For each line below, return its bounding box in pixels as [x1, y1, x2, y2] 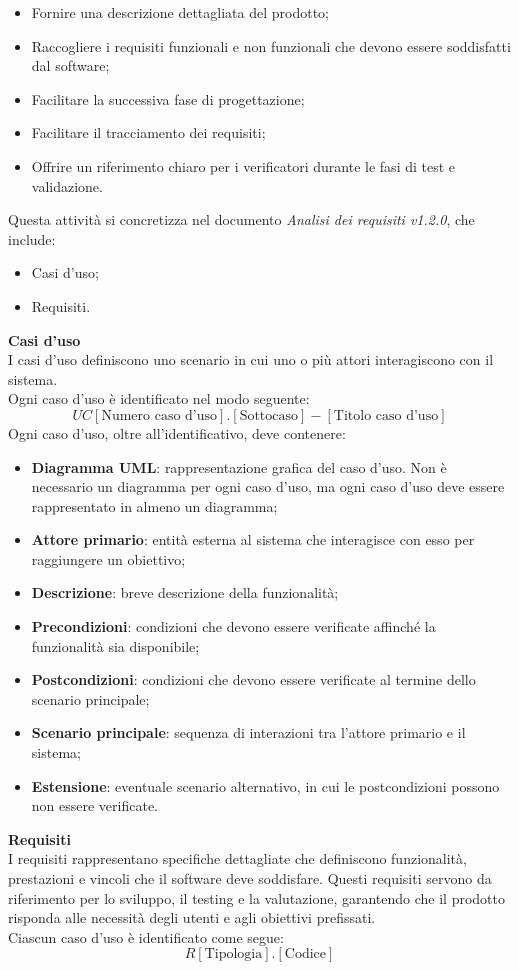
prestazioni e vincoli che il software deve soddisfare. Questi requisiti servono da [8, 868, 492, 888]
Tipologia [204, 947, 263, 962]
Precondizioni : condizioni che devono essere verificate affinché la [31, 616, 436, 637]
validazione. [31, 175, 103, 196]
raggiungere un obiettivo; [31, 548, 186, 569]
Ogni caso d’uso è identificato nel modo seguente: [8, 388, 310, 409]
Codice [284, 947, 326, 962]
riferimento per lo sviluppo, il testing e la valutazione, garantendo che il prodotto [8, 887, 505, 908]
